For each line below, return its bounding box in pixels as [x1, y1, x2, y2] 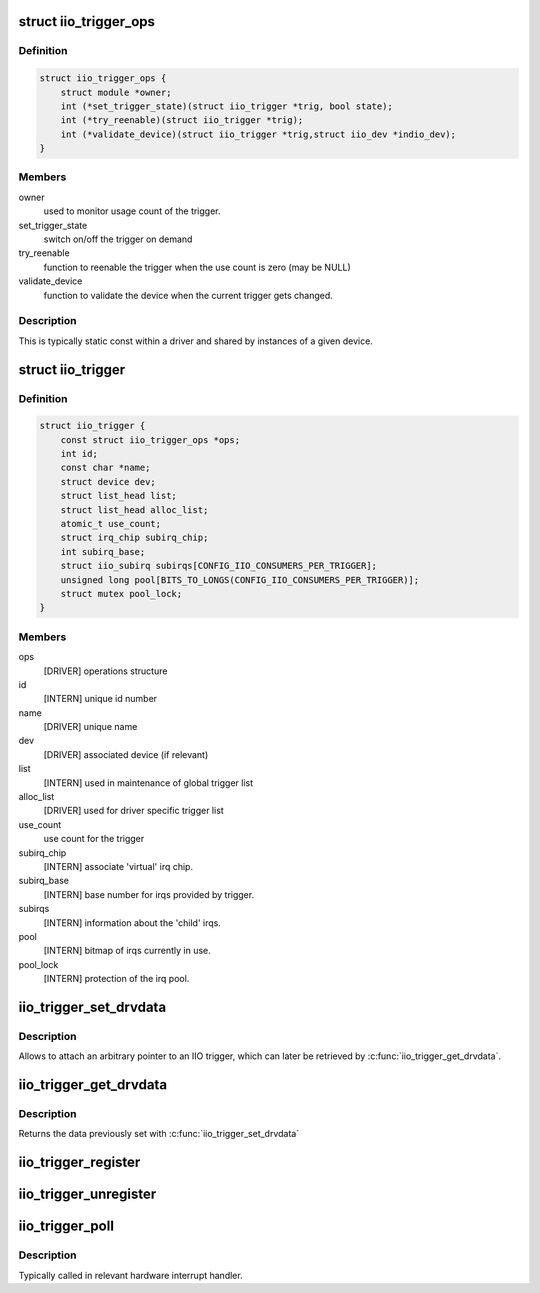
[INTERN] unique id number [43, 693, 158, 705]
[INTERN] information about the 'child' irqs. [43, 916, 222, 929]
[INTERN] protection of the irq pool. [43, 973, 190, 985]
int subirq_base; [60, 546, 146, 557]
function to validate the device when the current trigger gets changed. [43, 289, 334, 301]
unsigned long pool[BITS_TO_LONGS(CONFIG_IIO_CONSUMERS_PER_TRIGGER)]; [60, 574, 420, 585]
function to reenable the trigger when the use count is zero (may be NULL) [43, 261, 351, 273]
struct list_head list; [60, 490, 177, 502]
